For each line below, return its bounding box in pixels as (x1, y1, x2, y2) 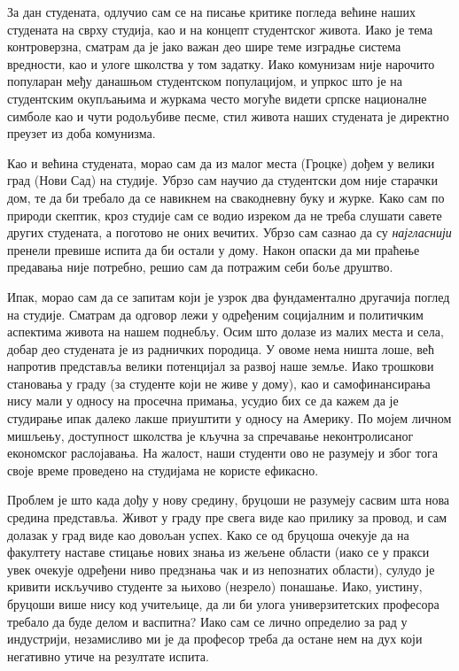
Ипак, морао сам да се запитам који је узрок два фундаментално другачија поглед (7, 287, 450, 305)
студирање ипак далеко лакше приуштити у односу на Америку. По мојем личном (7, 409, 452, 428)
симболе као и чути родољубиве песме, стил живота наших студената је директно (7, 106, 449, 125)
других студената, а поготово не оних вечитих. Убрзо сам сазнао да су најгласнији (7, 223, 452, 242)
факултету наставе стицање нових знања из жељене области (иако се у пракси (7, 543, 430, 561)
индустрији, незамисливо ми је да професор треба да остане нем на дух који (7, 629, 423, 648)
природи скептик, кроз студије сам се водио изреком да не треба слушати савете (7, 205, 442, 224)
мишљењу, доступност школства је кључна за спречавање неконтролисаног (7, 426, 414, 444)
